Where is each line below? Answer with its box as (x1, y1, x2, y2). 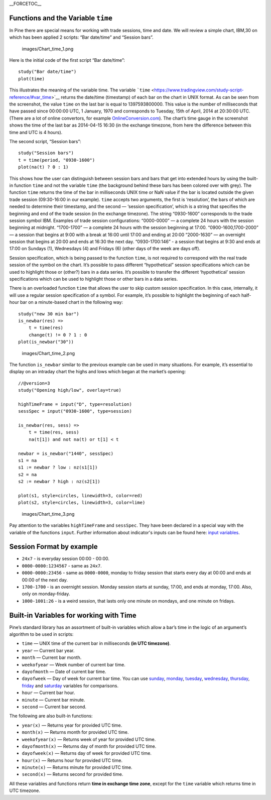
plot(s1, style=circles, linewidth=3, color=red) (18, 493, 143, 498)
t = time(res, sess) (28, 429, 79, 435)
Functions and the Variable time (9, 14, 113, 22)
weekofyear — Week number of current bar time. (22, 661, 125, 667)
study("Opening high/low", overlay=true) (18, 387, 121, 393)
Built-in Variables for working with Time (9, 611, 137, 620)
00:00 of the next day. (22, 577, 68, 583)
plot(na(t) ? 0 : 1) (18, 164, 69, 170)
